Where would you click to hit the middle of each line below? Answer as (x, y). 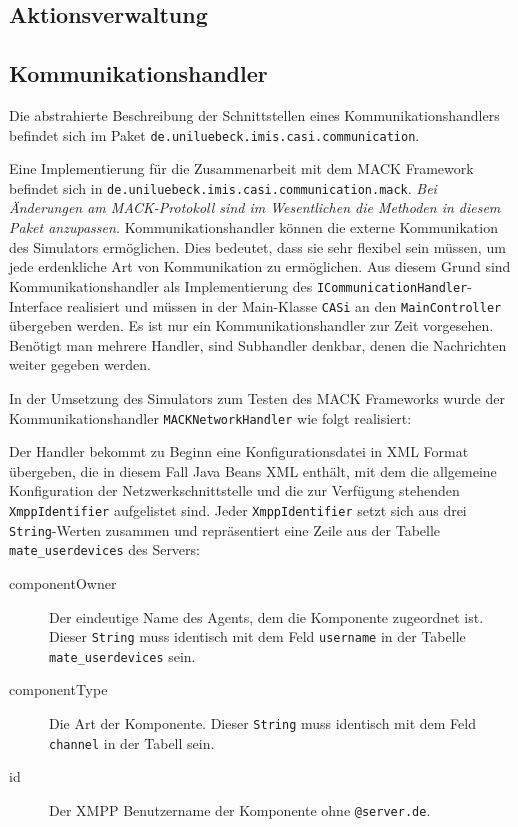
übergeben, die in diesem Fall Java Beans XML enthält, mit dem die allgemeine (253, 470)
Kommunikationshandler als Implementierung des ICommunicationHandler (238, 285)
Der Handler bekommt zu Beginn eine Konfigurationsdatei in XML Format (239, 451)
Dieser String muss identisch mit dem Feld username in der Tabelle (257, 636)
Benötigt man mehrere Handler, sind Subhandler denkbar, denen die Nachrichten (258, 344)
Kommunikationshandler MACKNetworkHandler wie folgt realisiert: (210, 417)
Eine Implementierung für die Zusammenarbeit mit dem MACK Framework (241, 168)
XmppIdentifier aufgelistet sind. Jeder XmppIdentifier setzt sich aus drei (238, 509)
